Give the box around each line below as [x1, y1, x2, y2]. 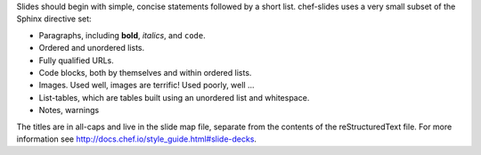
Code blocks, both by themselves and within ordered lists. [38, 67, 252, 77]
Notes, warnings [38, 105, 100, 116]
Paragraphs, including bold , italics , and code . [38, 29, 206, 40]
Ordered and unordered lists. [38, 43, 145, 53]
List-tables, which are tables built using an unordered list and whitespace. [38, 92, 310, 102]
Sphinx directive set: [16, 13, 93, 24]
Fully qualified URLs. [38, 54, 115, 66]
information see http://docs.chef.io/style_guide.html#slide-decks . [16, 134, 257, 144]
